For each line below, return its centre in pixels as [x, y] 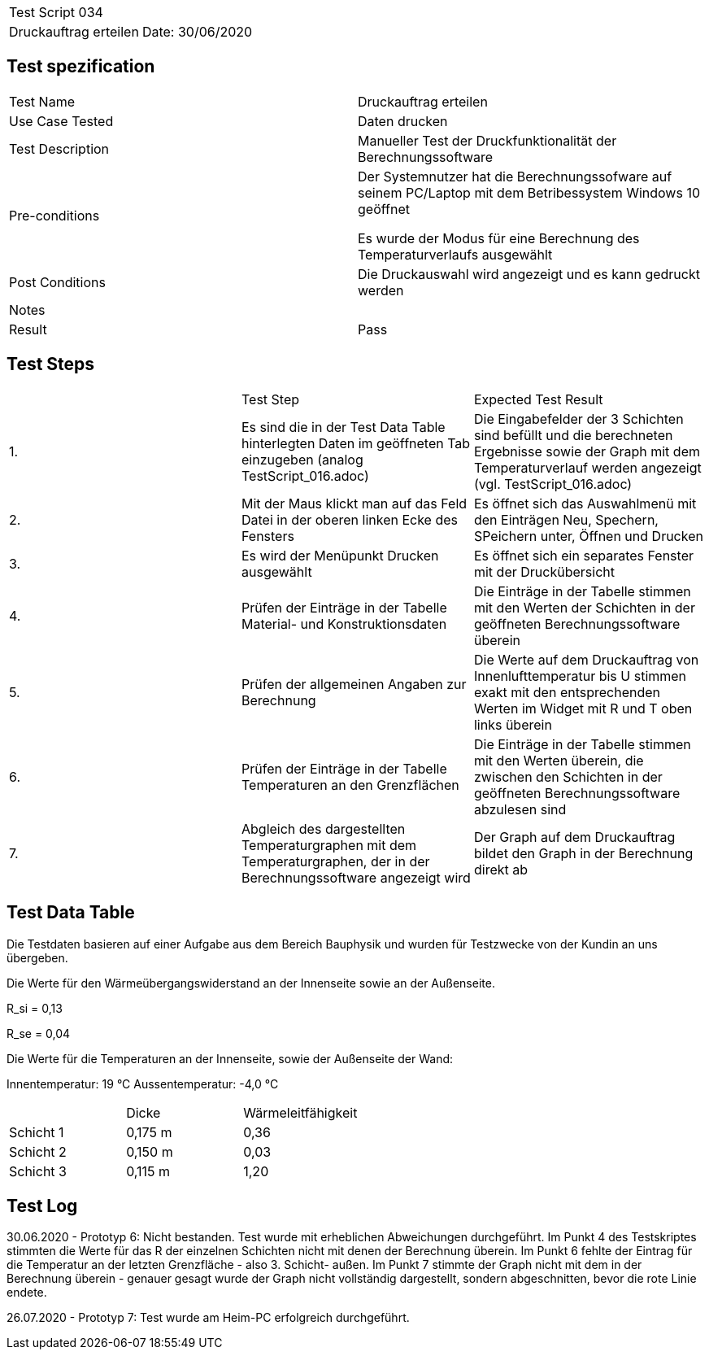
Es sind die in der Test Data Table [343, 427]
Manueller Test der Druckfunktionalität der [487, 140]
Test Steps [51, 364]
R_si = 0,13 [35, 1008]
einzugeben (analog [302, 459]
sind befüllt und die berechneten [573, 435]
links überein [513, 724]
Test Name [42, 101]
